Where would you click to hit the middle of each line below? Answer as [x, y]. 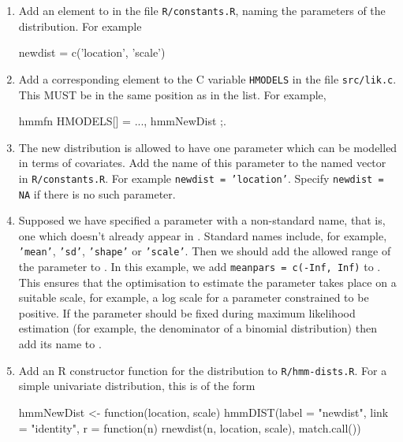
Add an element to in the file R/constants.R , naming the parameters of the [202, 10]
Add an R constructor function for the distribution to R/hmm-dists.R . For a [203, 370]
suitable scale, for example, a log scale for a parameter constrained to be [194, 297]
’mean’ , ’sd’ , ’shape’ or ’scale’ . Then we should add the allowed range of [205, 251]
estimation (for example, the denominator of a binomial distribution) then [198, 328]
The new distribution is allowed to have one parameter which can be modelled [208, 147]
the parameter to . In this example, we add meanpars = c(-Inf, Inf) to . [200, 267]
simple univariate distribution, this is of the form [137, 386]
